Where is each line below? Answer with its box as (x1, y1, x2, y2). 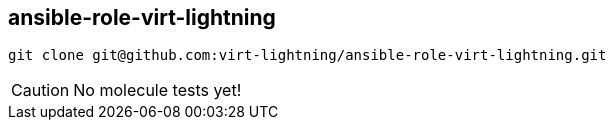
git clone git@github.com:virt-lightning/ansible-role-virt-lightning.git (8, 47, 607, 64)
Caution (11, 80, 70, 101)
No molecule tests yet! (73, 80, 242, 101)
